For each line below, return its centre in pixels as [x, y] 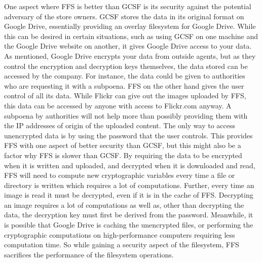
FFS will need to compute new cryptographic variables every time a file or [120, 175]
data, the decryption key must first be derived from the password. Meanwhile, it [129, 215]
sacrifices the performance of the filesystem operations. [89, 254]
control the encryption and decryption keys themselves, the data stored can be [126, 66]
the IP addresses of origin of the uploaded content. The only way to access [120, 125]
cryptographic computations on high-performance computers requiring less [120, 234]
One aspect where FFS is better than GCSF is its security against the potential [128, 6]
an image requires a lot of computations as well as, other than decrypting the [124, 204]
